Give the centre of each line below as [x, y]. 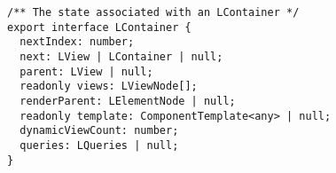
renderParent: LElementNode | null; [128, 101]
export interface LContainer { [99, 27]
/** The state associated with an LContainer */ [153, 12]
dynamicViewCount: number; [99, 131]
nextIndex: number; [77, 42]
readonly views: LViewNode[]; [109, 86]
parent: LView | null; [86, 71]
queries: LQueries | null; [99, 145]
